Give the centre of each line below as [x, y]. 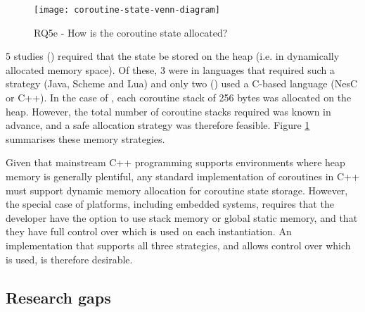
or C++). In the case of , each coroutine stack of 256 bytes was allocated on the [179, 98]
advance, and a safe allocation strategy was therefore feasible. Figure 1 [158, 125]
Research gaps [58, 297]
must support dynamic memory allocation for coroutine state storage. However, [177, 190]
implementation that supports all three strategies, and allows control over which [178, 245]
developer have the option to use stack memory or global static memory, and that [182, 217]
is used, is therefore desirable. [69, 259]
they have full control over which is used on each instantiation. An [149, 231]
